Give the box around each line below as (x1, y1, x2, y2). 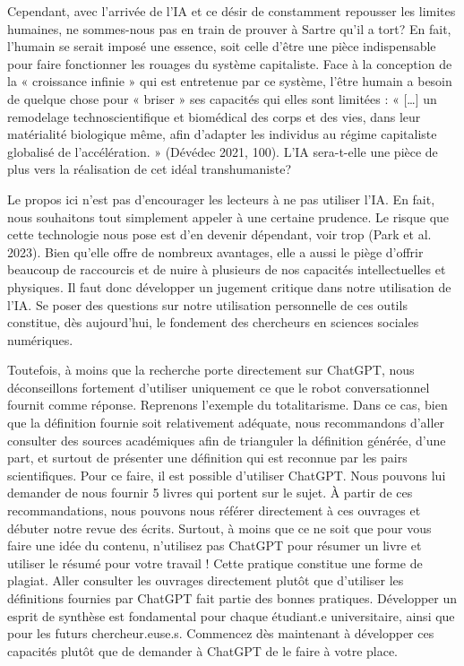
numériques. (7, 330, 73, 349)
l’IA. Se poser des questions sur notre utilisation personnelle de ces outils (7, 295, 408, 314)
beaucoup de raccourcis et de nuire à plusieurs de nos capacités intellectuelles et (7, 260, 446, 279)
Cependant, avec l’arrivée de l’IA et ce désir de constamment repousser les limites (7, 2, 456, 20)
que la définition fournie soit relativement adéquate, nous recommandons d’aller (7, 413, 445, 432)
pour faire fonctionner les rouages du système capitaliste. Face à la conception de (7, 54, 452, 73)
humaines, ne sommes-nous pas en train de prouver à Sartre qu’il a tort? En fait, (7, 19, 451, 38)
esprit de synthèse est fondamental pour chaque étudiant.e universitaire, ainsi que (7, 606, 455, 625)
